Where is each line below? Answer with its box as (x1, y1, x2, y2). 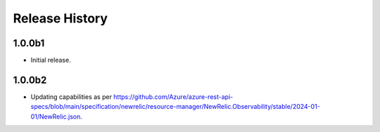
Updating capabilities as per (30, 92, 113, 101)
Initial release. (30, 56, 71, 65)
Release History (13, 11, 108, 26)
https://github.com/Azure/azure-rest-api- (113, 92, 234, 101)
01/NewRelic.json (30, 112, 81, 121)
